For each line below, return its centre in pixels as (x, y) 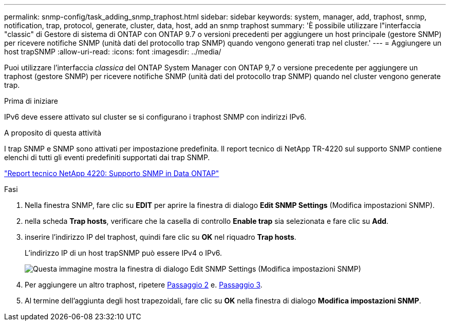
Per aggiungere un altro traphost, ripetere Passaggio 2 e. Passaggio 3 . (144, 285)
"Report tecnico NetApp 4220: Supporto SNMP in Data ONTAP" (112, 173)
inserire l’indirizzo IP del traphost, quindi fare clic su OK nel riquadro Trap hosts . (161, 237)
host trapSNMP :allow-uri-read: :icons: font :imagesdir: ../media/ (113, 52)
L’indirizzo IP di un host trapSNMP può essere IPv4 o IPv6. (124, 253)
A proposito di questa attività (53, 133)
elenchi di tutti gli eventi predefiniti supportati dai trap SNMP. (107, 157)
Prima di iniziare (31, 101)
